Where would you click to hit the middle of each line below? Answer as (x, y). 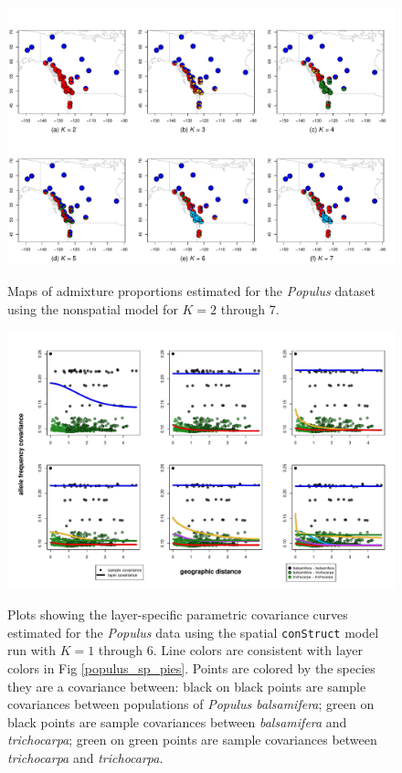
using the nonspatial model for (93, 308)
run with (32, 650)
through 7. (250, 308)
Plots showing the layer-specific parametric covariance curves (178, 614)
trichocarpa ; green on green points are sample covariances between (192, 740)
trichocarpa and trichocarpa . (85, 757)
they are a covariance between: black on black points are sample (187, 686)
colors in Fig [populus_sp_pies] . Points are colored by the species (191, 668)
